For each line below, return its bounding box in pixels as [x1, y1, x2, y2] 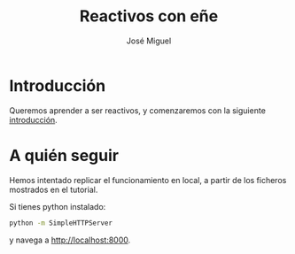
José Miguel [126, 35, 172, 46]
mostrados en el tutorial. [9, 184, 98, 195]
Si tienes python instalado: [9, 201, 106, 212]
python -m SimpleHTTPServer [9, 219, 113, 227]
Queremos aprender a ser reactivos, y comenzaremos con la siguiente [9, 104, 266, 116]
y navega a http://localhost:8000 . [9, 235, 131, 245]
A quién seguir [9, 145, 120, 165]
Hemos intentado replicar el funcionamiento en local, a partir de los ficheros [9, 174, 287, 185]
